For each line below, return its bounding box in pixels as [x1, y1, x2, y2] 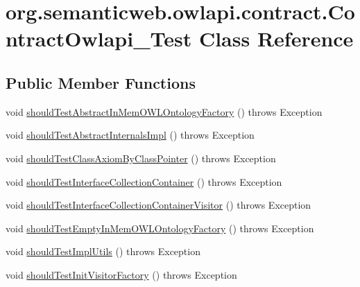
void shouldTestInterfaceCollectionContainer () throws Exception [6, 174, 282, 189]
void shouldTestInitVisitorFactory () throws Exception [6, 267, 237, 281]
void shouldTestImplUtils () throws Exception [6, 244, 200, 259]
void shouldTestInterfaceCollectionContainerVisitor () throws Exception [6, 198, 311, 212]
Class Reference [198, 24, 354, 53]
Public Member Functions [6, 71, 196, 93]
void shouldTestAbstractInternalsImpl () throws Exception [6, 128, 255, 142]
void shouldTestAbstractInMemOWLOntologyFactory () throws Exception [6, 104, 323, 119]
